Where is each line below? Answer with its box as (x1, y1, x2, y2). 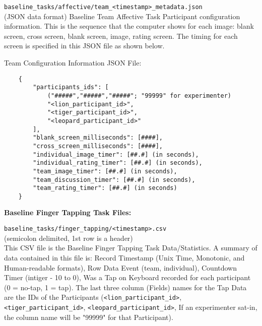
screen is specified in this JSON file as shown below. (4, 40, 165, 51)
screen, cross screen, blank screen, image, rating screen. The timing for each (4, 30, 238, 41)
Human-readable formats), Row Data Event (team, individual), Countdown (4, 262, 237, 273)
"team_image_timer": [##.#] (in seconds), (33, 167, 177, 175)
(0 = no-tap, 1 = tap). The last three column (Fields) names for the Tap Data (4, 282, 247, 292)
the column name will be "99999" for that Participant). (4, 311, 173, 322)
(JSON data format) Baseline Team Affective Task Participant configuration (4, 11, 240, 21)
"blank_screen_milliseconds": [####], (33, 134, 163, 142)
